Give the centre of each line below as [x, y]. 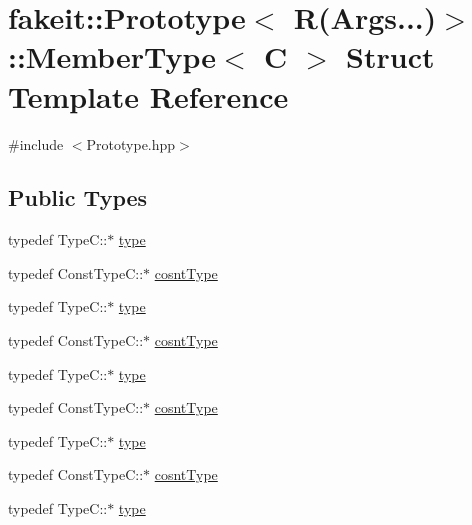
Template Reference [148, 95]
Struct [390, 56]
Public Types [78, 197]
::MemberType [112, 56]
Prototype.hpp [131, 143]
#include [36, 143]
